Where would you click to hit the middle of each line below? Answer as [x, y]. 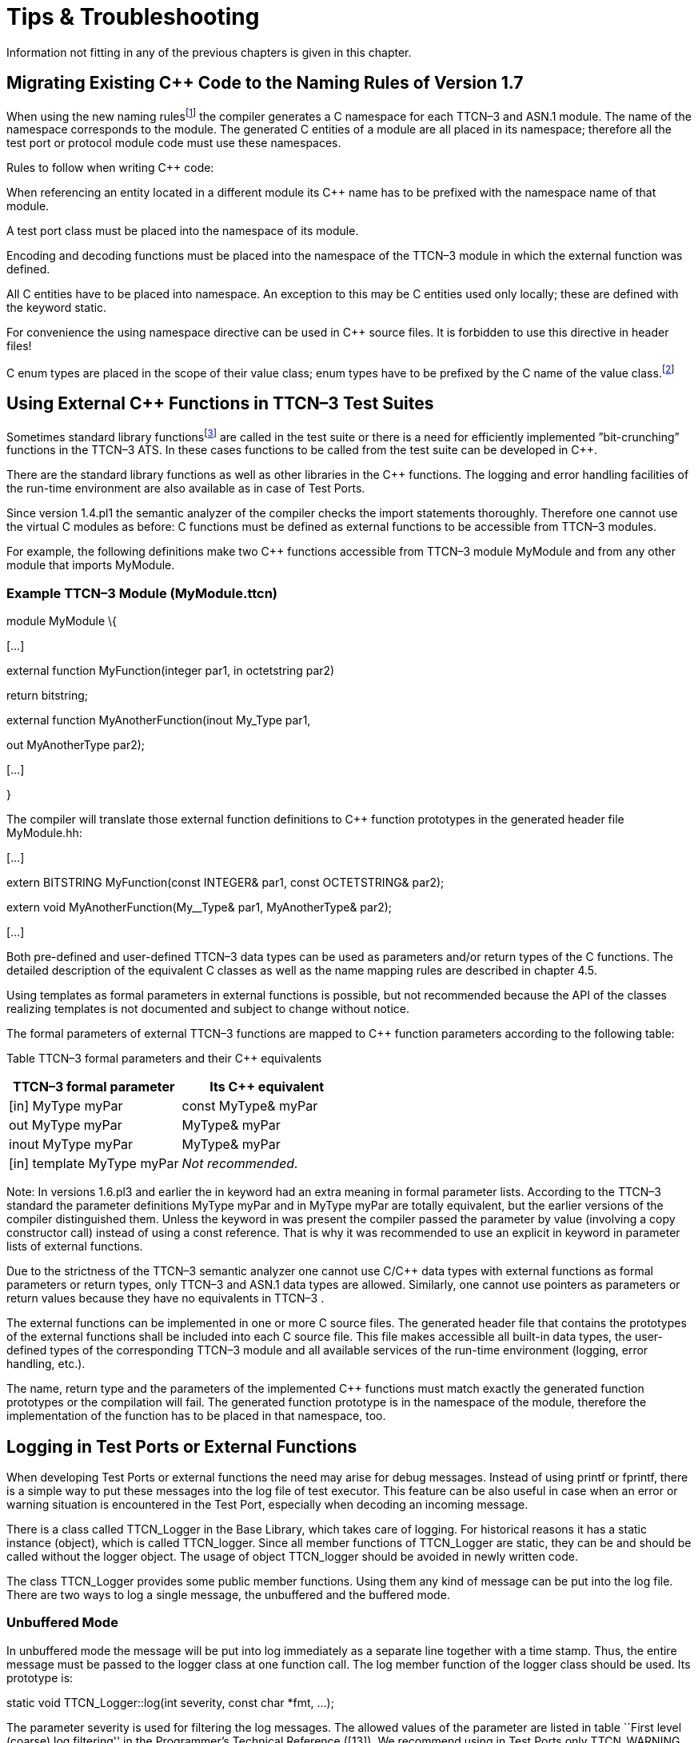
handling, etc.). [46, 1364]
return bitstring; [48, 696]
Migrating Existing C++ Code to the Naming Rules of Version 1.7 [265, 83]
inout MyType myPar [71, 1145]
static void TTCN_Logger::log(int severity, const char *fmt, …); [170, 1702]
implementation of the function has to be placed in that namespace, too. [196, 1416]
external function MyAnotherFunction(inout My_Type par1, [159, 720]
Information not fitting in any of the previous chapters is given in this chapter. [209, 52]
